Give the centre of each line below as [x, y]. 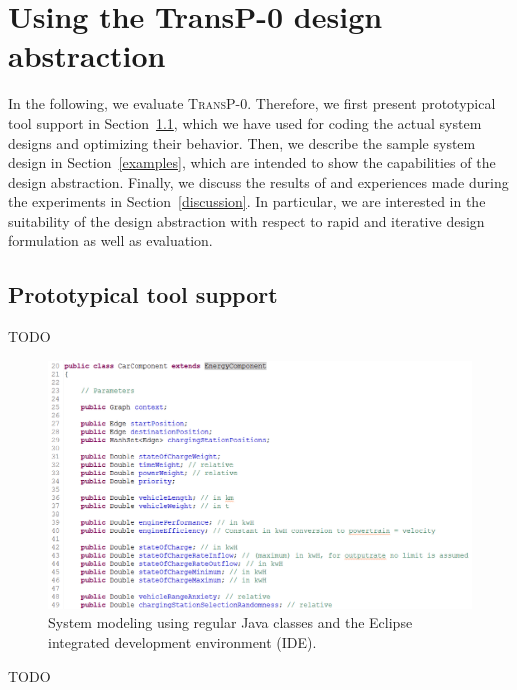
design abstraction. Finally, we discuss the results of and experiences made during [258, 181]
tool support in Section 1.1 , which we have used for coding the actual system [245, 122]
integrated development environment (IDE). [182, 642]
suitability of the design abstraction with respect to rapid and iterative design [246, 220]
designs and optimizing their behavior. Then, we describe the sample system [242, 142]
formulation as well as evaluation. [110, 240]
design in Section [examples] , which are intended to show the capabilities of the [252, 162]
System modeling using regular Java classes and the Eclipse [230, 622]
